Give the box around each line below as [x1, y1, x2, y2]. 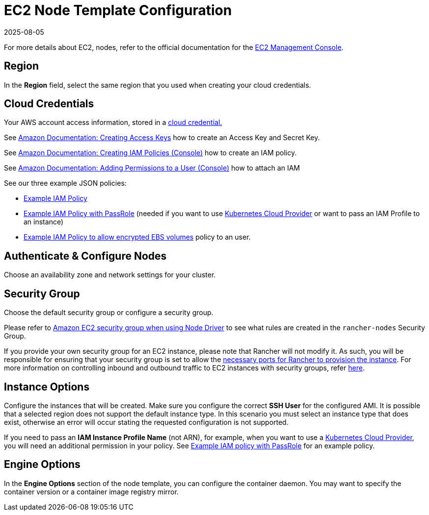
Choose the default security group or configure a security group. [4, 308, 214, 317]
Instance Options [4, 380, 90, 393]
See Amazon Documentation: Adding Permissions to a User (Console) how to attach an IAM [4, 164, 300, 172]
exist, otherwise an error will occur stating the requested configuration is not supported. [4, 417, 289, 426]
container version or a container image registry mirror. [4, 487, 179, 496]
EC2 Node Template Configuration [4, 2, 232, 19]
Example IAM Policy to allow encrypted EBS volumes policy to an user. [24, 233, 251, 242]
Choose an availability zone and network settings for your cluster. [4, 270, 216, 279]
